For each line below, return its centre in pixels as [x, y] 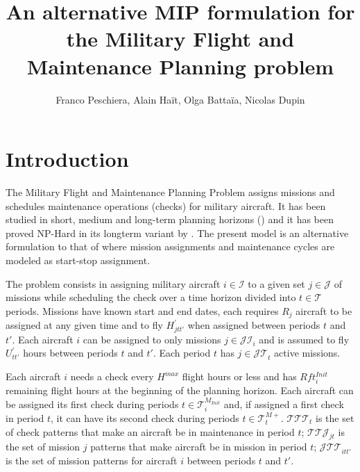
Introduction [67, 159]
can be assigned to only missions [152, 339]
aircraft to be [324, 310]
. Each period [182, 353]
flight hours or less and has [239, 376]
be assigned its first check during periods [92, 404]
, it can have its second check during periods [145, 418]
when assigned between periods [254, 325]
